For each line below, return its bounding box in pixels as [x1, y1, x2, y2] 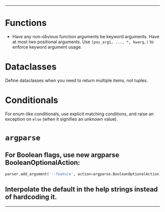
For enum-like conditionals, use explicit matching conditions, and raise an [5, 111, 154, 117]
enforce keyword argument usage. [12, 44, 82, 50]
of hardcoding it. [5, 193, 57, 201]
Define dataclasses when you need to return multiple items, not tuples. [5, 77, 148, 83]
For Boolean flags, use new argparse [5, 151, 119, 159]
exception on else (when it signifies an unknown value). [5, 116, 118, 122]
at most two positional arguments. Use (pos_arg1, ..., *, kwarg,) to [12, 39, 154, 45]
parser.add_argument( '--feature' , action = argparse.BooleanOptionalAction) [5, 171, 162, 177]
